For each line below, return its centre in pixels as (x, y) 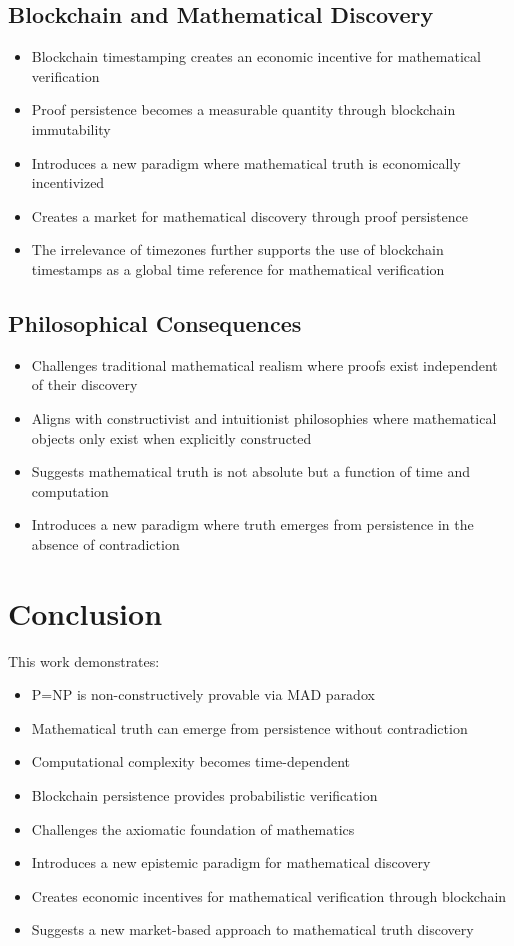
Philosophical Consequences (155, 322)
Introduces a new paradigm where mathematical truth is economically (246, 162)
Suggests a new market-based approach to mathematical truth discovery (252, 929)
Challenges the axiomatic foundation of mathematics (193, 828)
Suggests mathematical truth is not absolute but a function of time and (251, 471)
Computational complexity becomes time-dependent (190, 761)
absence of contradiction (105, 543)
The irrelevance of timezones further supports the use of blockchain (237, 249)
